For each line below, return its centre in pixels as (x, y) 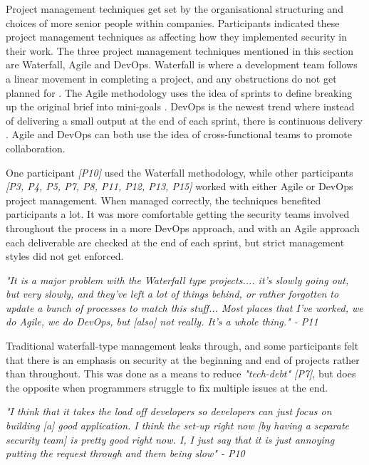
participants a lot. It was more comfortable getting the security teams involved (178, 214)
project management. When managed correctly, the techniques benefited (163, 200)
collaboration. (36, 148)
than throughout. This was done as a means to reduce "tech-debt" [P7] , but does (181, 373)
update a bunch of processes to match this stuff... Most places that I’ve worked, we (184, 307)
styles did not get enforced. (65, 256)
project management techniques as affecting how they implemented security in (176, 37)
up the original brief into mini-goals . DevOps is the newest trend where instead (180, 106)
